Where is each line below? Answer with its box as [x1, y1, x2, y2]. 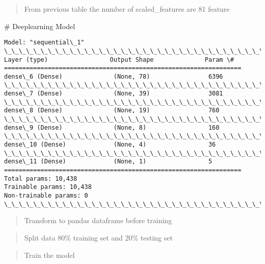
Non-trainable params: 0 [4, 192, 88, 199]
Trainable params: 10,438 [4, 183, 92, 191]
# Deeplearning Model [4, 20, 75, 31]
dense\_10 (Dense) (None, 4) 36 [4, 141, 216, 149]
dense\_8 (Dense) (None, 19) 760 [4, 107, 220, 114]
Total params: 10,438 [4, 175, 77, 182]
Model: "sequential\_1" [4, 39, 85, 46]
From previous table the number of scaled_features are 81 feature [24, 4, 230, 14]
